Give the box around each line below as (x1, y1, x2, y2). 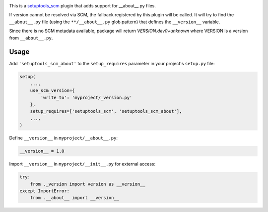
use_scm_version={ (30, 88, 75, 93)
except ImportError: (19, 188, 69, 194)
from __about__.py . (9, 35, 53, 41)
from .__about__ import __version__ (30, 195, 119, 201)
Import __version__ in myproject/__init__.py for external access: (9, 161, 156, 167)
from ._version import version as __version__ (30, 181, 146, 187)
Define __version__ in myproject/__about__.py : (9, 135, 118, 141)
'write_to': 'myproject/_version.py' (40, 94, 133, 100)
